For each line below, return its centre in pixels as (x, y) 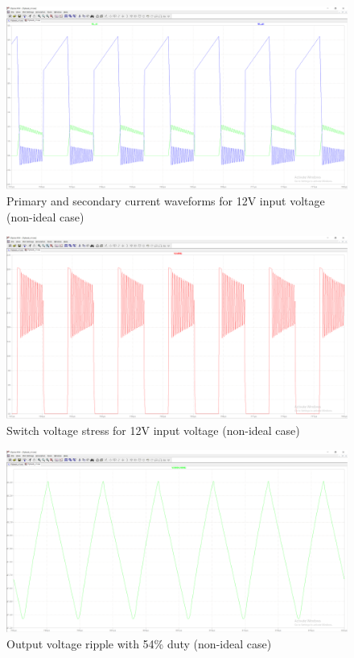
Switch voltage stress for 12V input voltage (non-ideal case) (153, 430)
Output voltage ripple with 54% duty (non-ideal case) (139, 643)
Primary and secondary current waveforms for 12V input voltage (166, 200)
